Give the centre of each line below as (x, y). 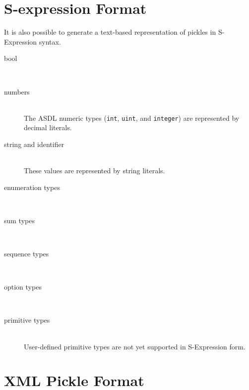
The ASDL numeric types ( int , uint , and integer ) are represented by (132, 118)
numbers (17, 91)
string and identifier (34, 144)
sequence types (27, 254)
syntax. (50, 41)
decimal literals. (48, 127)
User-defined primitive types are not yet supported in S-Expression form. (135, 346)
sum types (19, 220)
